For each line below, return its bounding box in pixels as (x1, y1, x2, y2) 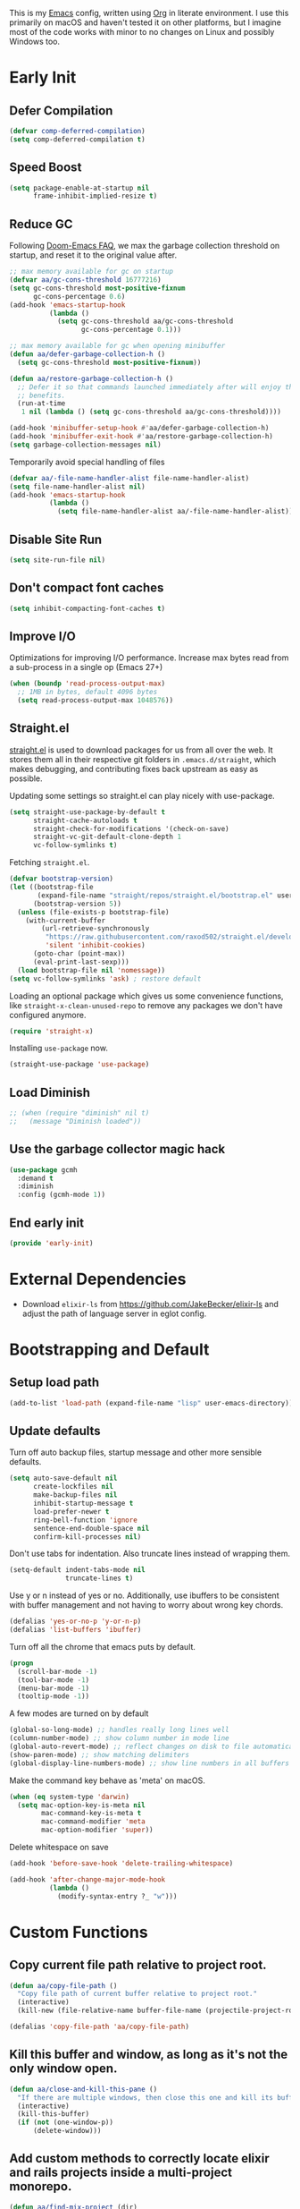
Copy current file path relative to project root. (9, 1958, 267, 1973)
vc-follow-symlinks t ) (32, 841, 118, 850)
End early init (9, 1215, 85, 1230)
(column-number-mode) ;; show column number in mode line (9, 1734, 229, 1743)
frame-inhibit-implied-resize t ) (32, 191, 158, 200)
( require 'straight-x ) (9, 1026, 94, 1036)
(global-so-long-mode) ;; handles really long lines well (9, 1726, 229, 1735)
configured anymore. (9, 1009, 87, 1020)
